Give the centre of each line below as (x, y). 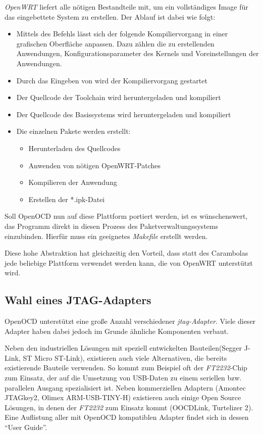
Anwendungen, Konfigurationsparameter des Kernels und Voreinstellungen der (138, 53)
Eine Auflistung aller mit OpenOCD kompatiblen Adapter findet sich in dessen (127, 417)
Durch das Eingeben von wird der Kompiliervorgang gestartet (112, 80)
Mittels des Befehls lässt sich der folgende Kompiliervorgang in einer (122, 34)
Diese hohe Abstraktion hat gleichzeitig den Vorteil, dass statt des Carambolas (126, 253)
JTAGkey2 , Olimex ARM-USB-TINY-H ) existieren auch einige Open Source (123, 397)
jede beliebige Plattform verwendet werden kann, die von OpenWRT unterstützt (129, 262)
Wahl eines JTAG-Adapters (78, 300)
